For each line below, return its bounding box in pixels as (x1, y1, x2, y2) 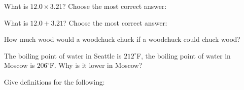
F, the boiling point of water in (137, 50, 231, 60)
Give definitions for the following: (4, 76, 105, 87)
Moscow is (4, 60, 35, 70)
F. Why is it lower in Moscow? (49, 60, 142, 70)
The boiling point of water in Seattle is (4, 50, 122, 60)
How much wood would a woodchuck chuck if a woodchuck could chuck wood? (4, 34, 241, 44)
